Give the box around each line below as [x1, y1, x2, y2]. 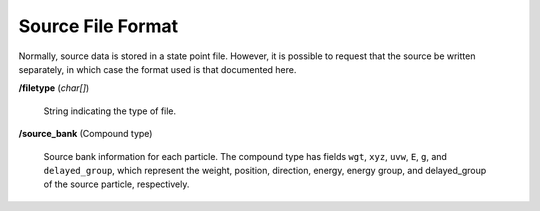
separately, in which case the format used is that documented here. [18, 63, 297, 75]
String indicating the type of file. [43, 105, 177, 117]
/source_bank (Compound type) [18, 128, 153, 140]
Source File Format [18, 15, 179, 37]
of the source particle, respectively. [43, 178, 190, 190]
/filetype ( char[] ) [18, 82, 90, 94]
